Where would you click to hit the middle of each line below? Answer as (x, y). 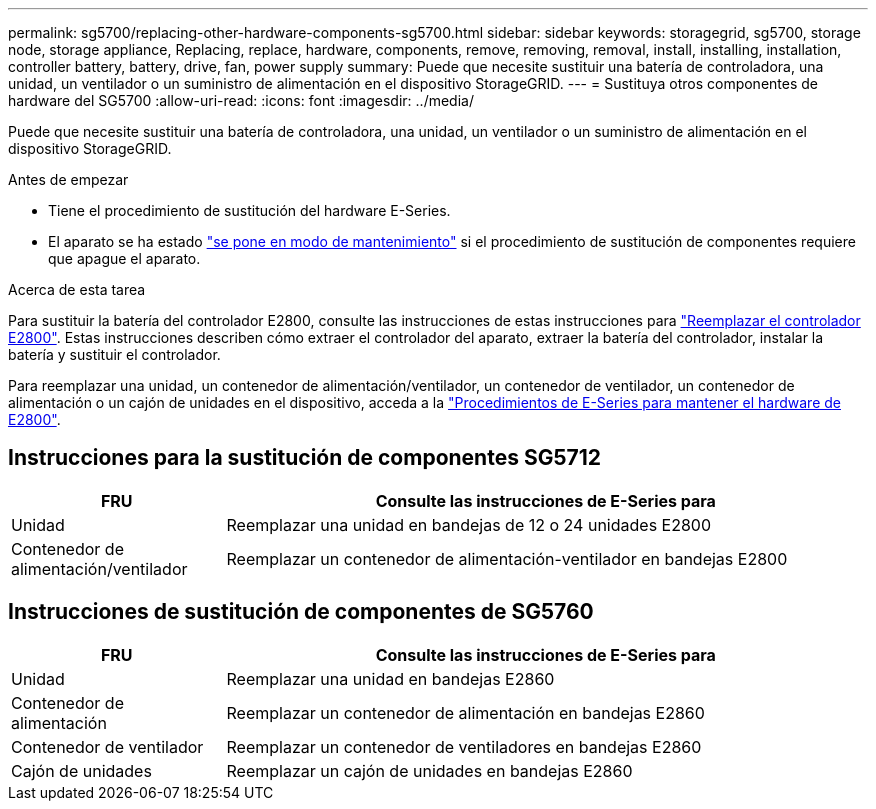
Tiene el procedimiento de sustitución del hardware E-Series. (249, 210)
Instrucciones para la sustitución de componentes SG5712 (304, 458)
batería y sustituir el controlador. (114, 354)
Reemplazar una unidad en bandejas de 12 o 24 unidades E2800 (469, 524)
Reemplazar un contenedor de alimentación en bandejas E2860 (465, 712)
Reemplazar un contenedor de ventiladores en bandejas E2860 (464, 746)
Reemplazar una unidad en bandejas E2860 (390, 678)
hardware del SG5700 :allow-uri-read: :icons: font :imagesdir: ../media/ (241, 100)
